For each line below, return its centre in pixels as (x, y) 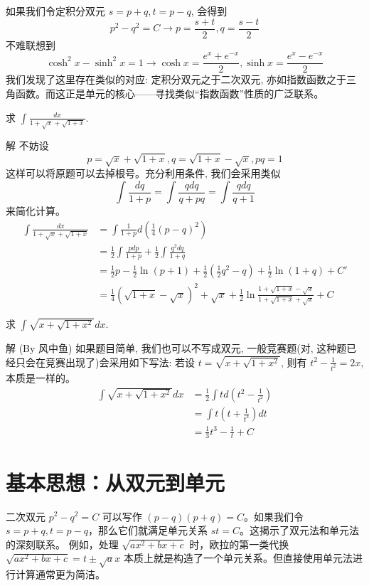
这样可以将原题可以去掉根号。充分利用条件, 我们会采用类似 (143, 173)
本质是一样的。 (41, 377)
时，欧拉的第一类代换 (239, 544)
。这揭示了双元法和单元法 (300, 530)
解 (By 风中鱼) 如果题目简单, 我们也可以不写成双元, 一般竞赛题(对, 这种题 (176, 348)
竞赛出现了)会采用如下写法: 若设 (120, 362)
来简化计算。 (36, 211)
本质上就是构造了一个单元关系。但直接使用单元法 (238, 558)
